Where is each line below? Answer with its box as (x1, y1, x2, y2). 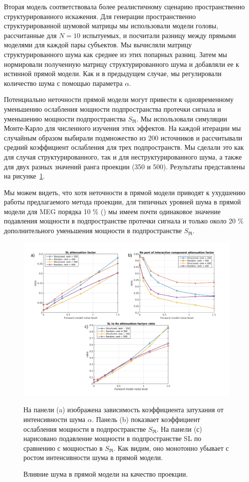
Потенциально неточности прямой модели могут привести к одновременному (4, 94, 234, 104)
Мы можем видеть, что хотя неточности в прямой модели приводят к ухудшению (4, 187, 246, 197)
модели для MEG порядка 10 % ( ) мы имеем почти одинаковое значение (4, 206, 221, 216)
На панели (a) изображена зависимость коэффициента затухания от (23, 404, 224, 415)
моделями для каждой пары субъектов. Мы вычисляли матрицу (4, 40, 192, 50)
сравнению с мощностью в (23, 442, 103, 453)
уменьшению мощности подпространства (4, 113, 126, 123)
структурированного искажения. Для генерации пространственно (4, 11, 196, 21)
